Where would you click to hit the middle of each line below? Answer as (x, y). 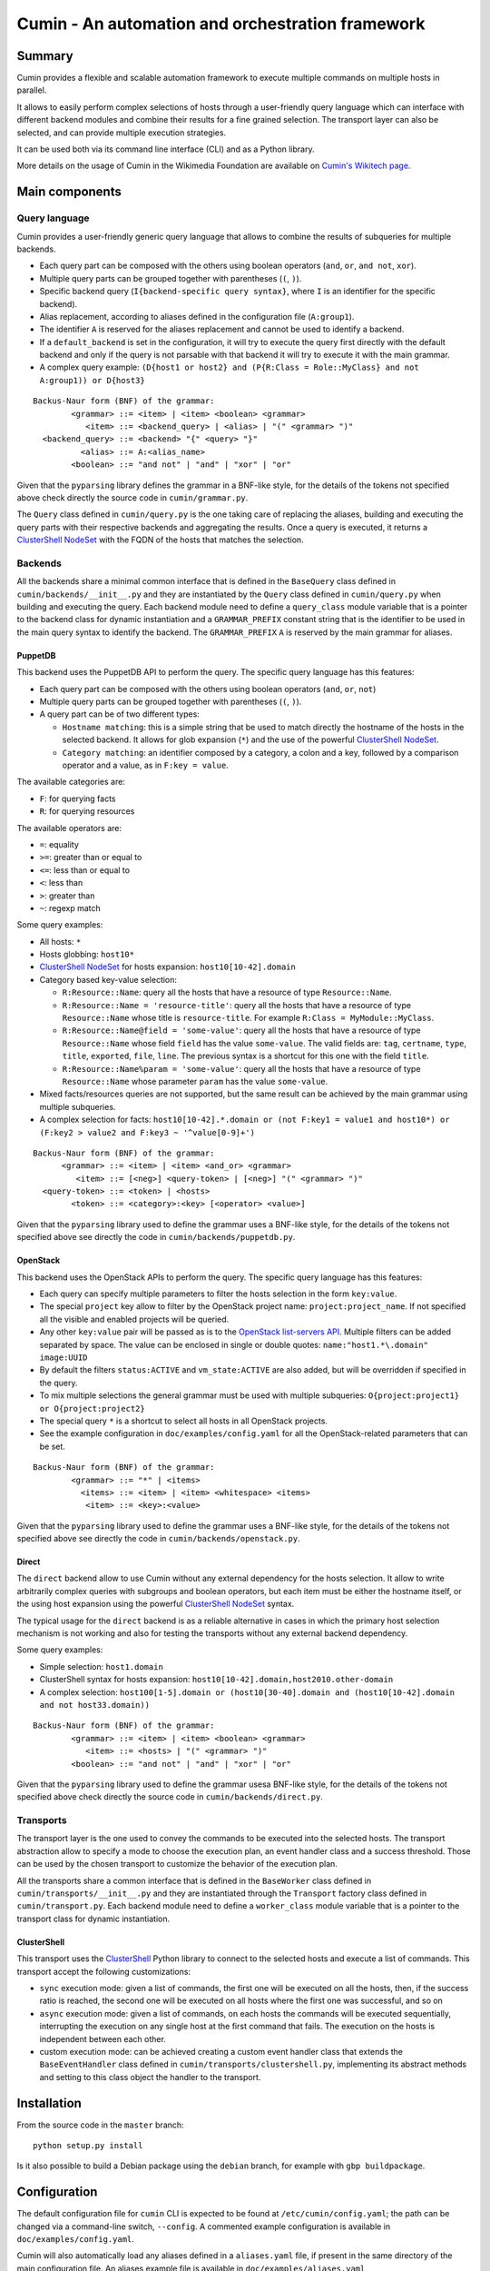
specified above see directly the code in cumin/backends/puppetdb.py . (156, 1237)
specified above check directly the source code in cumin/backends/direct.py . (170, 1797)
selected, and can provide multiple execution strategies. (122, 133)
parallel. (32, 90)
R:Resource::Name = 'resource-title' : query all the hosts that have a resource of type (237, 1005)
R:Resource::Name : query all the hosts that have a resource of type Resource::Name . (227, 992)
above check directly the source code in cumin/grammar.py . (132, 497)
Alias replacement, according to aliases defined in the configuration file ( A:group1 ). (197, 316)
